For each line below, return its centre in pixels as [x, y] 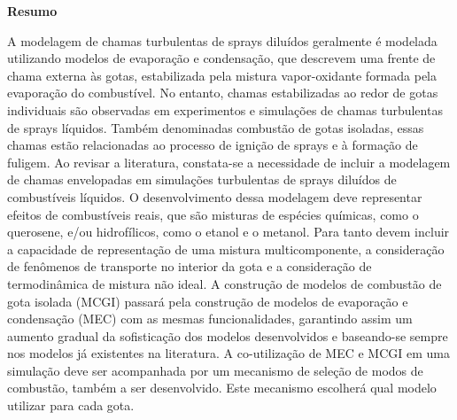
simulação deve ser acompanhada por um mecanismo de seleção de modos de [215, 370]
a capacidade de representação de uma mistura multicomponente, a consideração [226, 249]
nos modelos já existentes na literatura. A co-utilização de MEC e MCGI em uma [228, 353]
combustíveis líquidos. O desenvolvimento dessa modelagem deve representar [215, 196]
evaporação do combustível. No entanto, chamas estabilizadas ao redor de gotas [223, 93]
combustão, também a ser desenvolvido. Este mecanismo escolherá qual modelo [222, 388]
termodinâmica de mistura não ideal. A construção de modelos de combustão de [225, 283]
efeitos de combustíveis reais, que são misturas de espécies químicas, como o [213, 214]
